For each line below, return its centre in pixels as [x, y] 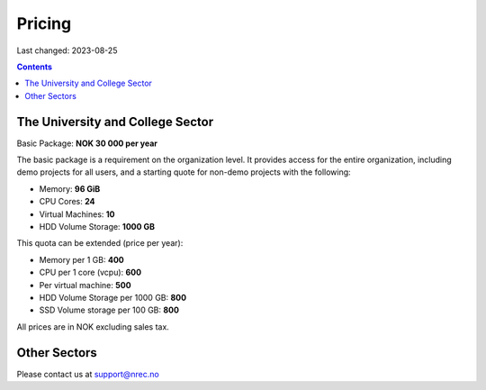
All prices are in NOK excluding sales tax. [93, 327]
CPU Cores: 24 [67, 202]
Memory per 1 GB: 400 [82, 259]
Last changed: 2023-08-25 [67, 50]
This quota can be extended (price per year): [100, 243]
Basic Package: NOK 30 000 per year [87, 143]
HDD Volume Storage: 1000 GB [97, 226]
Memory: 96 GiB [70, 188]
